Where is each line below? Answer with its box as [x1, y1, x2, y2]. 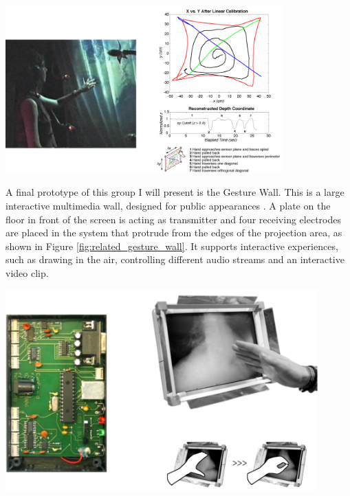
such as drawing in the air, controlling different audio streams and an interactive [6, 252, 344, 267]
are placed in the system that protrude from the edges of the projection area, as [6, 225, 342, 240]
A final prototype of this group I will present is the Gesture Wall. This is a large [6, 185, 344, 199]
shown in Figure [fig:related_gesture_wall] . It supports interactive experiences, [6, 238, 338, 253]
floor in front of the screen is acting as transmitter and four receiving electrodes [6, 212, 341, 226]
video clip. [6, 265, 49, 280]
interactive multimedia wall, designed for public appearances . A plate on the [6, 198, 331, 212]
